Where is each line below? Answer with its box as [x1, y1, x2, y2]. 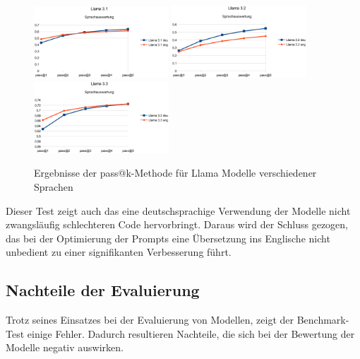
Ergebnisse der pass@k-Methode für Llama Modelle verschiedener [34, 165, 317, 180]
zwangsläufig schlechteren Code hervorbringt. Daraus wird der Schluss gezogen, [6, 217, 349, 232]
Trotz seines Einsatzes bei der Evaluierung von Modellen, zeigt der [6, 312, 294, 327]
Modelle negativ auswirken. [6, 340, 124, 355]
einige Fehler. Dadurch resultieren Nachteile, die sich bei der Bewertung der [27, 326, 355, 341]
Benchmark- [296, 312, 349, 327]
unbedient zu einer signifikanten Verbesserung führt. [6, 245, 232, 259]
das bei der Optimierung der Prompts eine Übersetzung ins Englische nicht [6, 230, 330, 245]
